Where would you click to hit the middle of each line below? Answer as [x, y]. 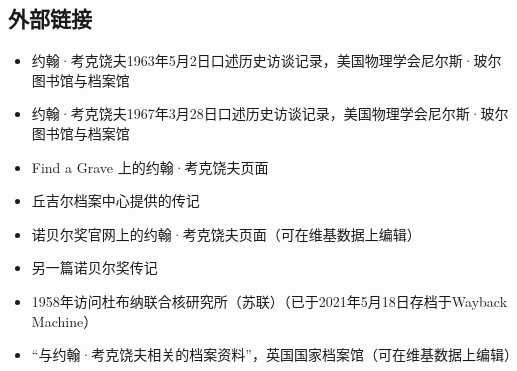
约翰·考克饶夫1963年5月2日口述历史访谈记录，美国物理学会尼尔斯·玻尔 [266, 60]
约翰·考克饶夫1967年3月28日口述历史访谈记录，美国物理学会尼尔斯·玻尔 [270, 113]
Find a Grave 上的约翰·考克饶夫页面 [150, 166]
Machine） [64, 320]
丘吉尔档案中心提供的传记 [115, 200]
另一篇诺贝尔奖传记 [94, 267]
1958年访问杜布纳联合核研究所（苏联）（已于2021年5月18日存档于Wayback [269, 300]
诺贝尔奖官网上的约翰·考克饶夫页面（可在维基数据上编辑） [226, 233]
